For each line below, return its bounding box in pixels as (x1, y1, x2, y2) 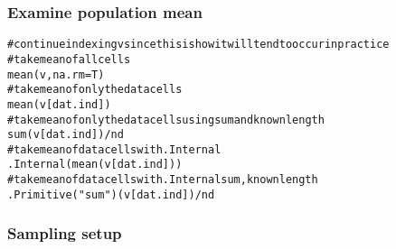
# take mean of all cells (7, 52, 131, 66)
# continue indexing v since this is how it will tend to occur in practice (7, 38, 390, 51)
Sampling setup (7, 222, 122, 244)
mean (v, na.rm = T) (7, 68, 105, 81)
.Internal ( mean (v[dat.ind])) (7, 158, 183, 171)
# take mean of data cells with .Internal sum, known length (7, 173, 318, 187)
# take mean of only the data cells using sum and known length (7, 113, 325, 126)
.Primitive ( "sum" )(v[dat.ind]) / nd (7, 188, 215, 201)
